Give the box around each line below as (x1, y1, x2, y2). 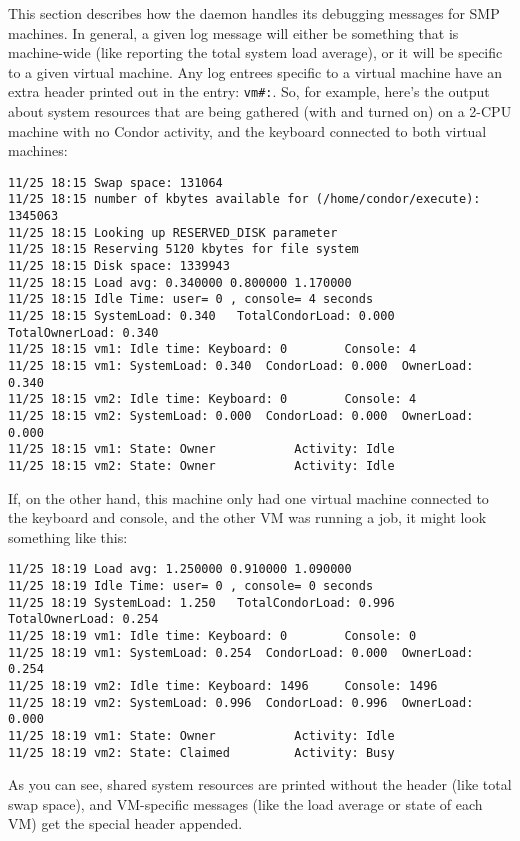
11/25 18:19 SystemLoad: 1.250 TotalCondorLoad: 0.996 (8, 595, 395, 610)
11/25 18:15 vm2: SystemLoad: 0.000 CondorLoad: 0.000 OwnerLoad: (8, 409, 474, 423)
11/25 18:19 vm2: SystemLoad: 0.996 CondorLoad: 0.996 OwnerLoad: (8, 695, 474, 710)
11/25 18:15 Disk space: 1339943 (8, 259, 230, 274)
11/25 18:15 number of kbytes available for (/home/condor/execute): (8, 192, 481, 207)
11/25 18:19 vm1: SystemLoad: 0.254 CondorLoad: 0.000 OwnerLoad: (8, 645, 474, 660)
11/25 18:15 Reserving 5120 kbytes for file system (8, 242, 359, 257)
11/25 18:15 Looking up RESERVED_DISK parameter (8, 225, 338, 240)
